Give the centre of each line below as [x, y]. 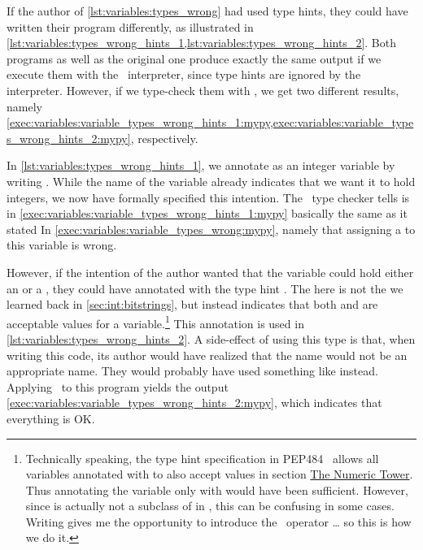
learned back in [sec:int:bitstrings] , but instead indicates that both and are [192, 304]
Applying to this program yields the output [118, 386]
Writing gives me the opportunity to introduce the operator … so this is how [218, 521]
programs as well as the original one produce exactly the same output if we [194, 58]
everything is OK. [51, 418]
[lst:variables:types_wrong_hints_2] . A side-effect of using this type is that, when [211, 338]
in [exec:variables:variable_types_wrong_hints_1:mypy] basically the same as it [207, 213]
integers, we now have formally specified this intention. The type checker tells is [208, 197]
